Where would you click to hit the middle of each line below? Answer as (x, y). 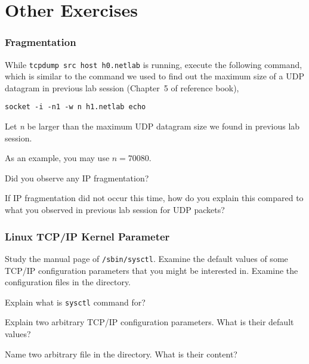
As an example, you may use (57, 158)
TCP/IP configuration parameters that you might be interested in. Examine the (152, 270)
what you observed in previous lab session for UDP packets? (115, 210)
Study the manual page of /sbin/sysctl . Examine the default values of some (146, 258)
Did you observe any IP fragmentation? (77, 178)
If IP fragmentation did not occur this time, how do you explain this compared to (154, 198)
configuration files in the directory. (68, 282)
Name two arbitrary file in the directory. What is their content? (121, 354)
